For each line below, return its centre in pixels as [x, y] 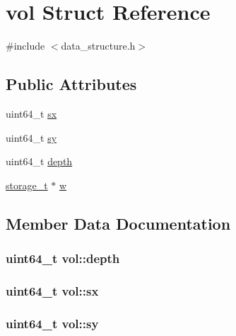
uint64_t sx [31, 113]
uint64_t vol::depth [63, 258]
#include [25, 46]
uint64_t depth [39, 161]
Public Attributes [71, 84]
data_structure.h [98, 46]
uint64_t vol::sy [52, 323]
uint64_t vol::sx [52, 290]
